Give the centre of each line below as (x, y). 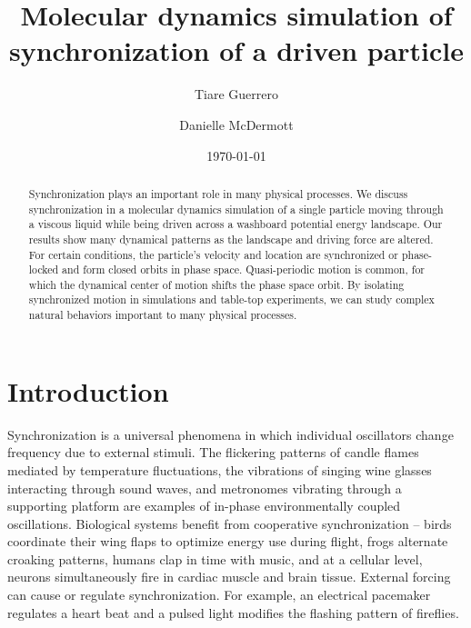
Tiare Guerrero (236, 94)
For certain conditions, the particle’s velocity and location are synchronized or (213, 254)
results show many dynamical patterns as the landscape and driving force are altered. (231, 239)
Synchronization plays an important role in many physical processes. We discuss (218, 193)
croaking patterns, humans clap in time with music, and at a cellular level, (215, 558)
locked (44, 269)
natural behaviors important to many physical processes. (163, 315)
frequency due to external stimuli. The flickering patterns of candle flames (213, 452)
